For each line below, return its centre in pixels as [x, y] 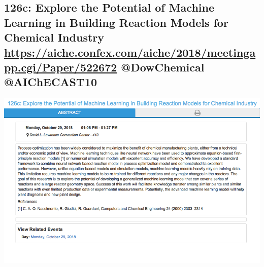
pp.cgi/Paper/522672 [61, 67]
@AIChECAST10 [51, 82]
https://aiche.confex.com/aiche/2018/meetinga [130, 52]
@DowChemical [163, 67]
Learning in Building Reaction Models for [116, 22]
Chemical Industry [54, 37]
